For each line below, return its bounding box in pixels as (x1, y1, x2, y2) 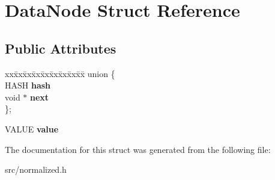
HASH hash (5, 79, 51, 92)
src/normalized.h (5, 163, 67, 176)
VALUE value (5, 122, 59, 135)
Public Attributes (5, 39, 116, 57)
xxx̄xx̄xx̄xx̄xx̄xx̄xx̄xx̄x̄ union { (5, 67, 115, 79)
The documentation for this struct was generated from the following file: (5, 143, 271, 155)
